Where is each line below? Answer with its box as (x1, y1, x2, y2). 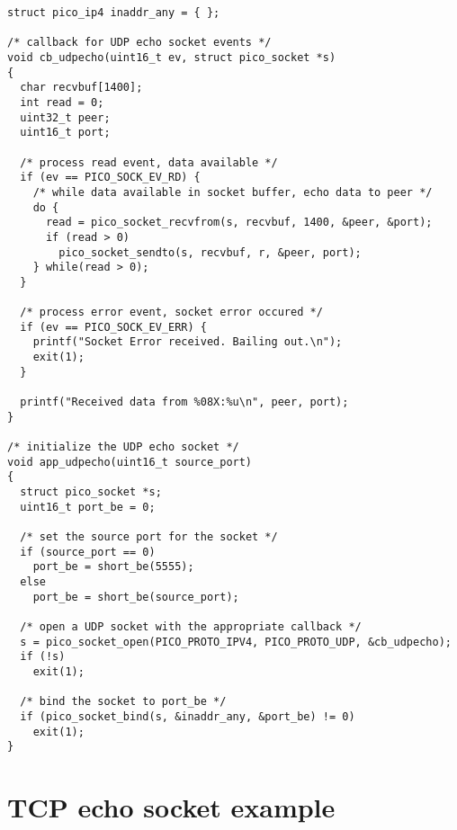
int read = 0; (20, 95, 104, 109)
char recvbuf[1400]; (20, 81, 143, 94)
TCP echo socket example (7, 789, 336, 825)
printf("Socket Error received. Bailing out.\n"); (32, 335, 343, 349)
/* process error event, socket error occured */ (20, 306, 323, 319)
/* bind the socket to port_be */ (20, 695, 227, 709)
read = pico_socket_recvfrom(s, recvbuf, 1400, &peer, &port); (45, 216, 433, 229)
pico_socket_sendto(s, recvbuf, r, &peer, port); (58, 245, 362, 259)
